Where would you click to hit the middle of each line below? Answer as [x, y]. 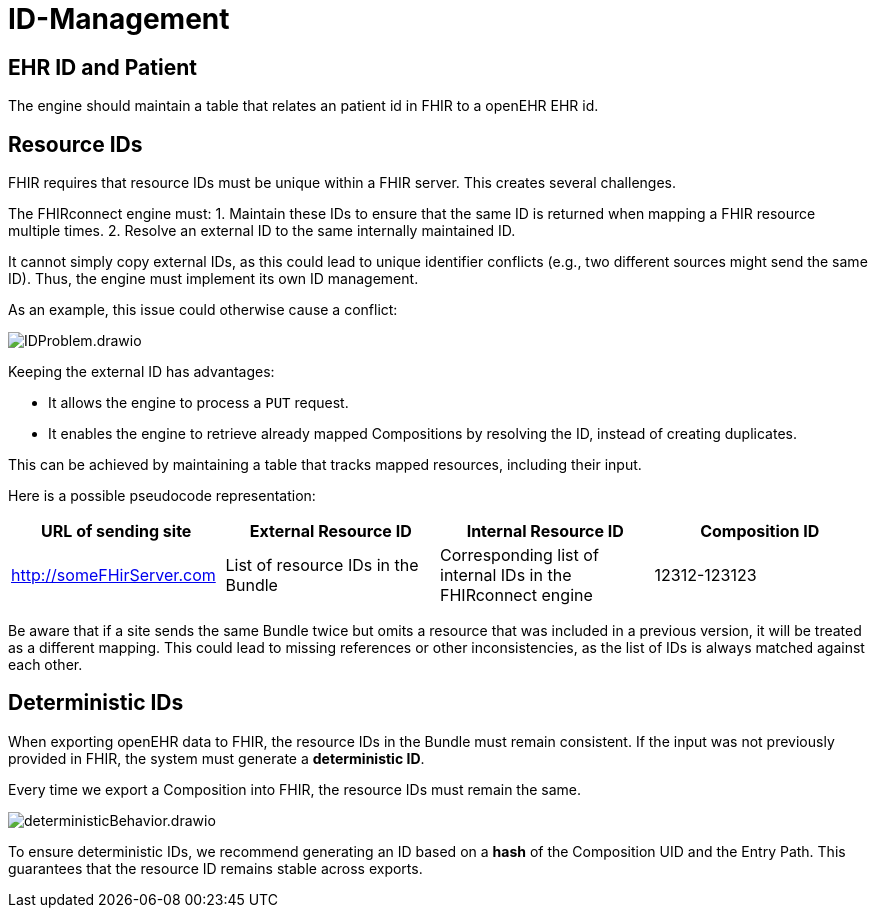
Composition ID [760, 531]
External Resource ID [330, 531]
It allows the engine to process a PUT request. [198, 403]
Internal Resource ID [545, 531]
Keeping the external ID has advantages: [141, 372]
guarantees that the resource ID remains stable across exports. [215, 868]
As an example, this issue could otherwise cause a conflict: [203, 310]
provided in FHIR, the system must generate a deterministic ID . [216, 758]
